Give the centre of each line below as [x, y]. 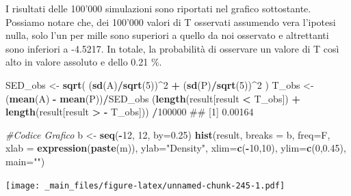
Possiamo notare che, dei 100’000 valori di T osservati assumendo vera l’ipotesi [171, 22]
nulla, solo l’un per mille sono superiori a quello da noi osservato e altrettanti [167, 35]
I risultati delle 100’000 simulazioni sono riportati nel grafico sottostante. [158, 8]
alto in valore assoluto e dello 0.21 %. [84, 62]
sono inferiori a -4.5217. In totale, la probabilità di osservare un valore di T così [172, 48]
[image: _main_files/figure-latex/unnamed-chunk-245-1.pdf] [145, 185]
